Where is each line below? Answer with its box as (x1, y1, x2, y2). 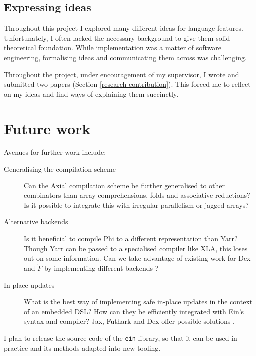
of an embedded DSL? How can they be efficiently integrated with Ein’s (24, 306, 244, 316)
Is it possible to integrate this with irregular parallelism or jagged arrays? (24, 199, 249, 210)
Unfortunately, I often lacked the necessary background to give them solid (4, 32, 230, 43)
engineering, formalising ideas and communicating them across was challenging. (4, 52, 247, 62)
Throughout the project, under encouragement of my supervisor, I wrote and (4, 69, 239, 79)
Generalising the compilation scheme (4, 164, 116, 174)
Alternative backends (4, 216, 68, 227)
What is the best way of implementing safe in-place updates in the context (24, 296, 253, 307)
